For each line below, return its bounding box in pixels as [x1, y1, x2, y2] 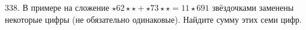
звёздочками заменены [212, 1, 294, 13]
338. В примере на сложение [5, 1, 109, 13]
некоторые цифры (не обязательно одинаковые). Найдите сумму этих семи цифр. [5, 13, 302, 25]
